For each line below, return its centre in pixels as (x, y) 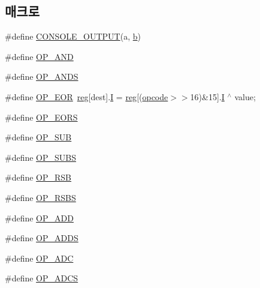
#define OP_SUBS (41, 157)
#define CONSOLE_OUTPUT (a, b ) (73, 36)
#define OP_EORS (41, 117)
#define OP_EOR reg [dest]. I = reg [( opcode (87, 96)
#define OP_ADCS (42, 278)
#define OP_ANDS (42, 76)
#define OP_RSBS (40, 197)
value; (245, 96)
